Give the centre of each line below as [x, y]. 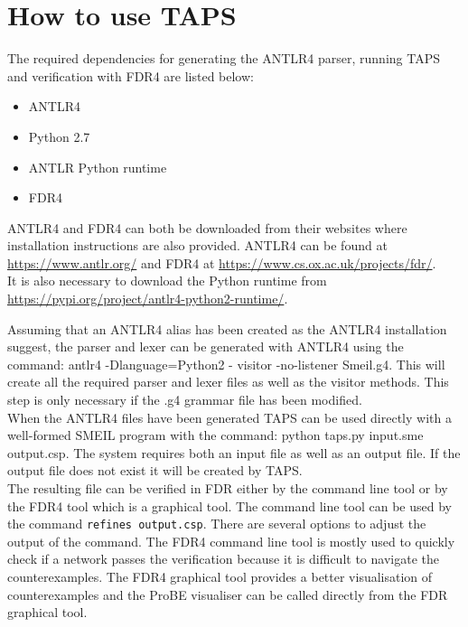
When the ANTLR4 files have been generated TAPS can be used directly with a [229, 417]
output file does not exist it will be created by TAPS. [155, 470]
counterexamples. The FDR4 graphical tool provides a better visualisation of [220, 577]
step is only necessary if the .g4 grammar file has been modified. [185, 400]
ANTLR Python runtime [98, 167]
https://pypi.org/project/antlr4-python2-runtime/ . [148, 299]
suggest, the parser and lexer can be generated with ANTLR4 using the [206, 346]
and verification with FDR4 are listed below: [131, 75]
